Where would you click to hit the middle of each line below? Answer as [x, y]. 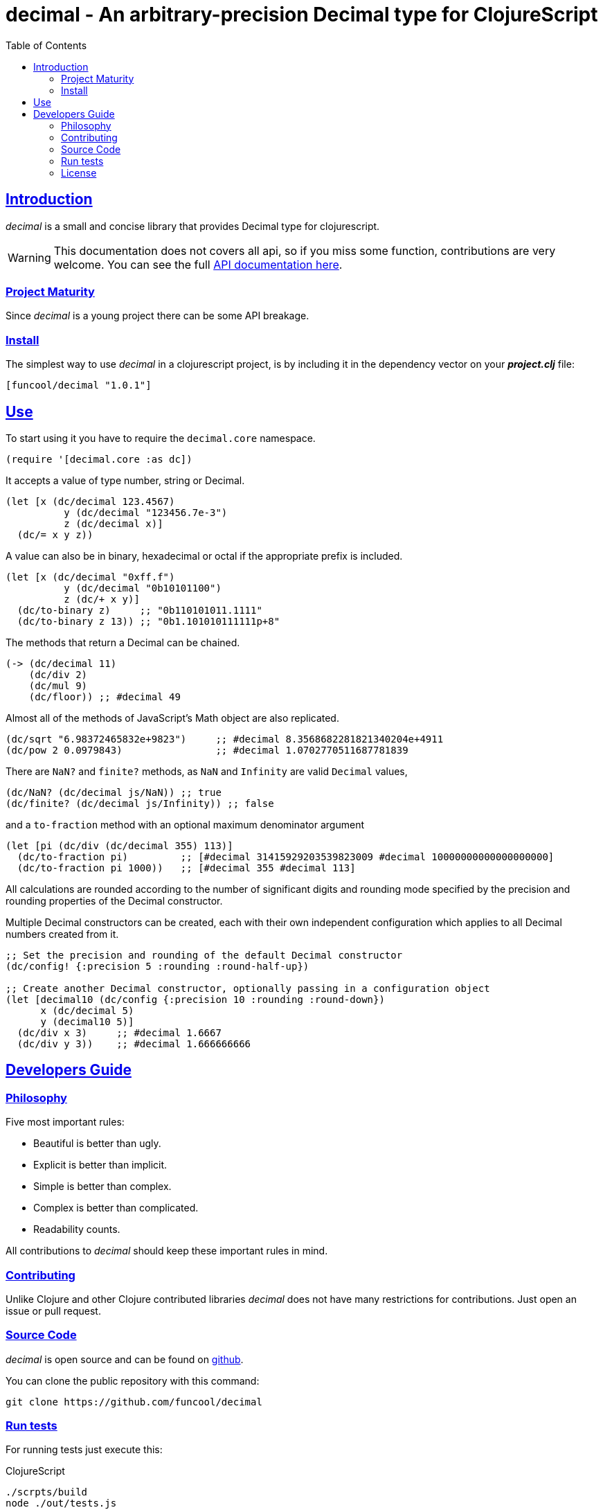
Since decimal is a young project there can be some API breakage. [157, 316]
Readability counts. [77, 1229]
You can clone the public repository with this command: [133, 1380]
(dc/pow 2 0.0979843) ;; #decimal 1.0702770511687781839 [207, 750]
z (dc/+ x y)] [102, 599]
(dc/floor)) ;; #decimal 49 [105, 696]
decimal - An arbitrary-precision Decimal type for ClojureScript [302, 15]
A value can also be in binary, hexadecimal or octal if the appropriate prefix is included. [204, 556]
